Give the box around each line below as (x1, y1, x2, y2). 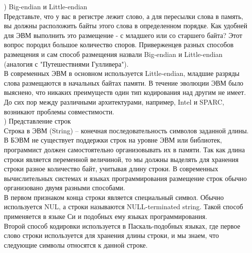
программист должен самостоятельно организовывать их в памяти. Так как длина (4, 144, 245, 154)
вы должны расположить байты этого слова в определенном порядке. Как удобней (4, 20, 248, 31)
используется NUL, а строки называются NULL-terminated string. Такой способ (4, 201, 243, 212)
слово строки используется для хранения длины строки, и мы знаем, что (4, 230, 219, 240)
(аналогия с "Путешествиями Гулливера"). (4, 58, 129, 69)
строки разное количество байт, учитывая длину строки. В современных (4, 163, 218, 174)
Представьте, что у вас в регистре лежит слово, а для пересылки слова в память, (4, 11, 243, 21)
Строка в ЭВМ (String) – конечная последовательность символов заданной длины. (4, 125, 249, 135)
